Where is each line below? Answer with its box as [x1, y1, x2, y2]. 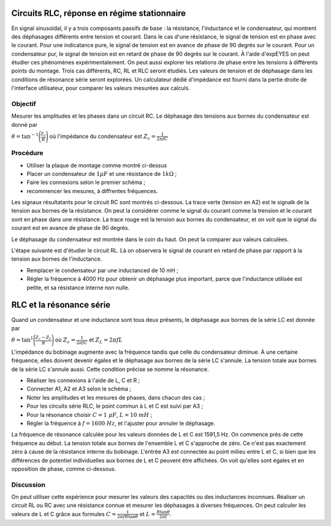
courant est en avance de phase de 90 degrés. [11, 224, 130, 232]
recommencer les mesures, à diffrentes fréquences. [26, 187, 158, 194]
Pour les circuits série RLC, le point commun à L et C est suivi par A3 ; [26, 402, 204, 410]
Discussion [11, 480, 46, 489]
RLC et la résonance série [11, 300, 111, 310]
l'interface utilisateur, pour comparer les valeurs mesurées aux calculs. [11, 85, 190, 92]
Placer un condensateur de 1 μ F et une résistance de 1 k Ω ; [26, 170, 177, 177]
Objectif [11, 100, 36, 109]
